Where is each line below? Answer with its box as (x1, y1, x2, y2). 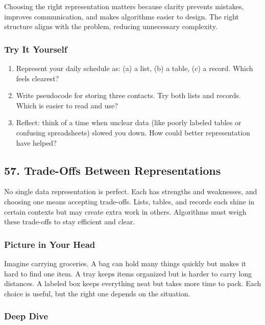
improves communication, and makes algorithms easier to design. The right (4, 11, 239, 21)
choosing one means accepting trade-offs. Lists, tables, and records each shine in (4, 196, 255, 206)
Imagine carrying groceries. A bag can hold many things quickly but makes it (4, 258, 247, 268)
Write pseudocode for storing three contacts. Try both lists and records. (16, 90, 241, 101)
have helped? (16, 137, 57, 148)
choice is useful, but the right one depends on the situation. (4, 288, 190, 298)
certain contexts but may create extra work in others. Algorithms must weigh (4, 206, 247, 217)
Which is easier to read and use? (16, 100, 118, 110)
